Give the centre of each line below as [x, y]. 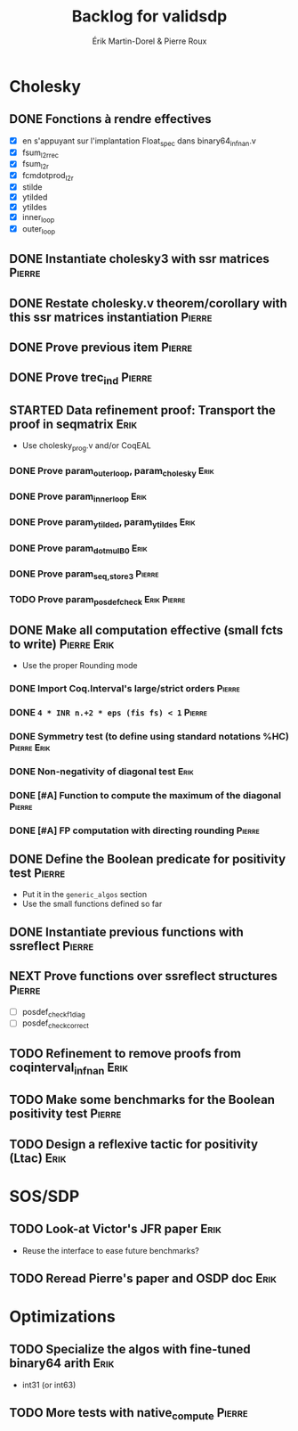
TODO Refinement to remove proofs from [125, 1053]
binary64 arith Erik [62, 1364]
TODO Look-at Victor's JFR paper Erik [116, 1229]
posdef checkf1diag [54, 1013]
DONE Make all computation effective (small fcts [146, 630]
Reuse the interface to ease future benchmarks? [111, 1250]
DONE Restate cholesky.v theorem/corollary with [148, 303]
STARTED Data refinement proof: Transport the [142, 410]
